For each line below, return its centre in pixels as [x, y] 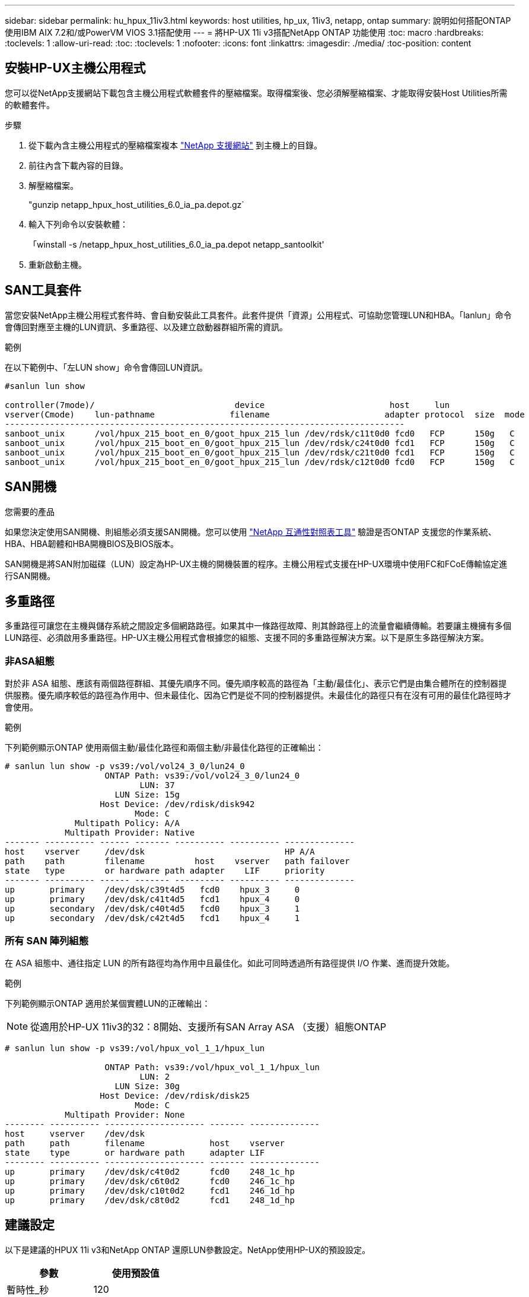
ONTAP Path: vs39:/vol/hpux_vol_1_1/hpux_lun [212, 1067]
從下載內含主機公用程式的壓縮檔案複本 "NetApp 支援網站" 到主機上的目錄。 [175, 145]
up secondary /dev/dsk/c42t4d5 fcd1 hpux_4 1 [152, 918]
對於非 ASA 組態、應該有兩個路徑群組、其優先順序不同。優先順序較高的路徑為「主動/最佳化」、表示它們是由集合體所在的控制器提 [256, 684]
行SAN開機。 [30, 575]
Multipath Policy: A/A [128, 823]
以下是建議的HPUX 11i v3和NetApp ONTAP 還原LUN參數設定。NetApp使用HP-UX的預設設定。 [188, 1249]
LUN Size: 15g [147, 795]
